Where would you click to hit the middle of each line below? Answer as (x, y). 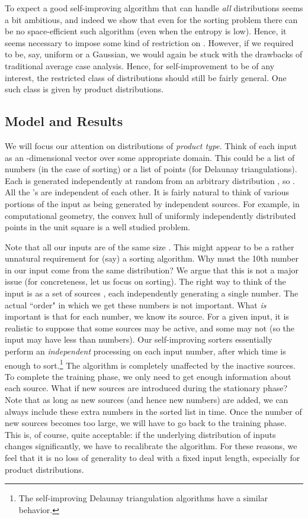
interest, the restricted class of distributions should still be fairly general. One (146, 77)
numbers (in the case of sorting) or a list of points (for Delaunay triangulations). (151, 169)
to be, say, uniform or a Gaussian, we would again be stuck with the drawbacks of (154, 54)
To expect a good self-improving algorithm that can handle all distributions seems (154, 8)
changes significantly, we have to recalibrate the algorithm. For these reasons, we (151, 446)
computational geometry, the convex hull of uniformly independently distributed (150, 215)
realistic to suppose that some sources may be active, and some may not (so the (150, 328)
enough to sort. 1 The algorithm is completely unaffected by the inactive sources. (150, 364)
